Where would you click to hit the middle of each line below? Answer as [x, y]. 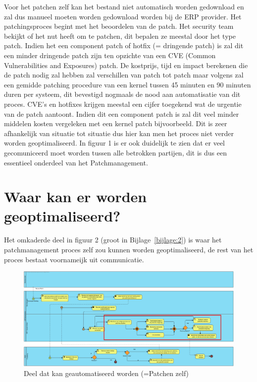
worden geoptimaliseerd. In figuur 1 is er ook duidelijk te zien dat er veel [115, 143]
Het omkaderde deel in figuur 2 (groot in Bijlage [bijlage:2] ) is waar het [113, 240]
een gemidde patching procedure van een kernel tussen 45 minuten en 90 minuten [128, 84]
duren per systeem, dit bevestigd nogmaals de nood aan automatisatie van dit [122, 94]
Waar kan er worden [76, 196]
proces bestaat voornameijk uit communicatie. [74, 259]
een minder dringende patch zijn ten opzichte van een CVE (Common [110, 55]
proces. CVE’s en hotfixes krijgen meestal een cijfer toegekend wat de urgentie [123, 104]
